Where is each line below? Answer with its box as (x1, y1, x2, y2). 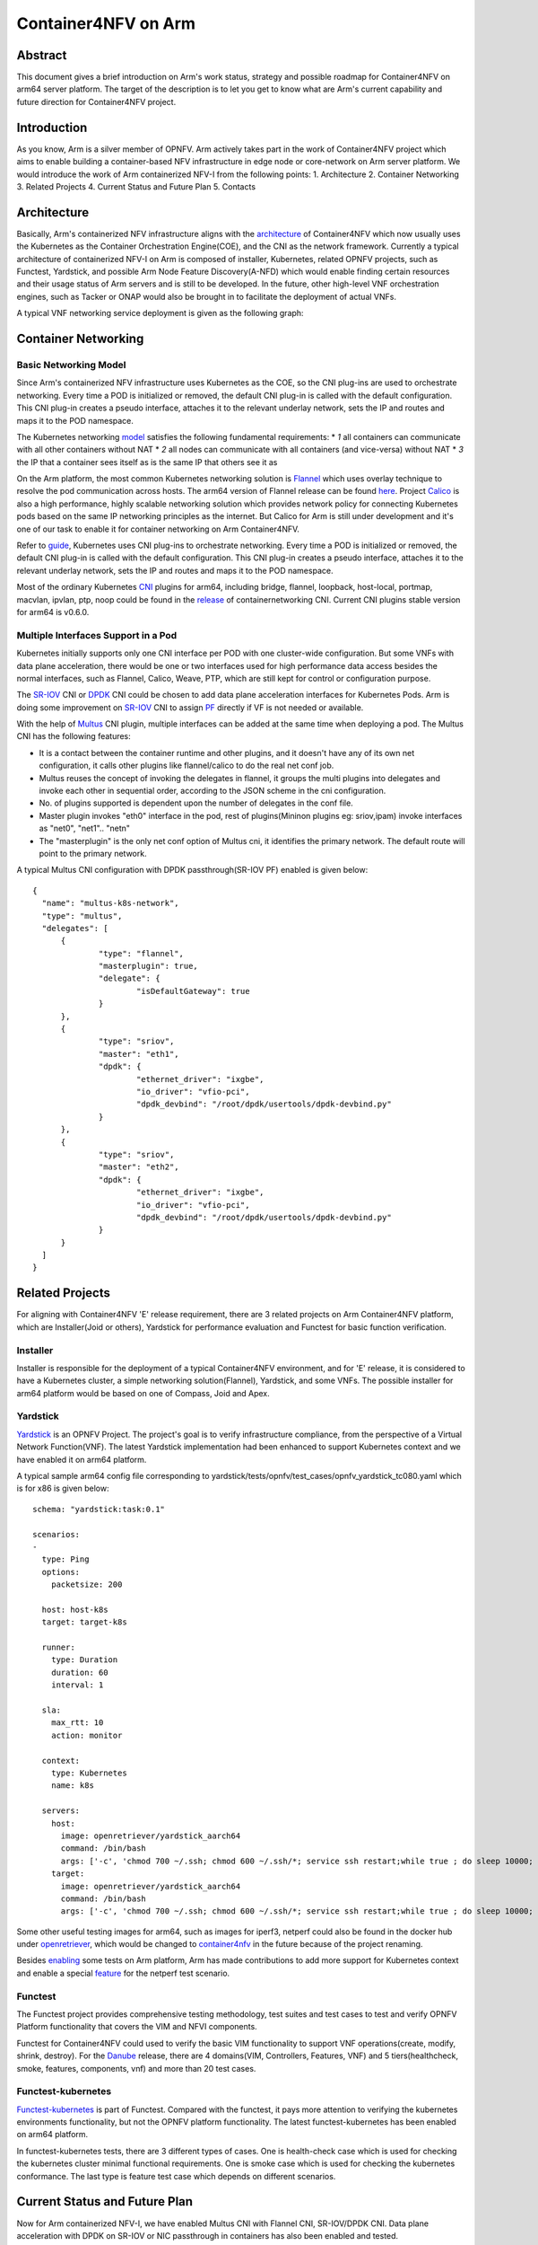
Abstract (16, 48, 67, 63)
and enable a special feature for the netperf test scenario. (16, 1968, 230, 1978)
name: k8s (50, 1781, 94, 1791)
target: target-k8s (41, 1617, 127, 1627)
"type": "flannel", (99, 948, 184, 958)
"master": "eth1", (99, 1049, 179, 1059)
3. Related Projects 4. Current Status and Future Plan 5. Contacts (16, 180, 256, 192)
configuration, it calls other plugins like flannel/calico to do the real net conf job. (39, 760, 334, 771)
